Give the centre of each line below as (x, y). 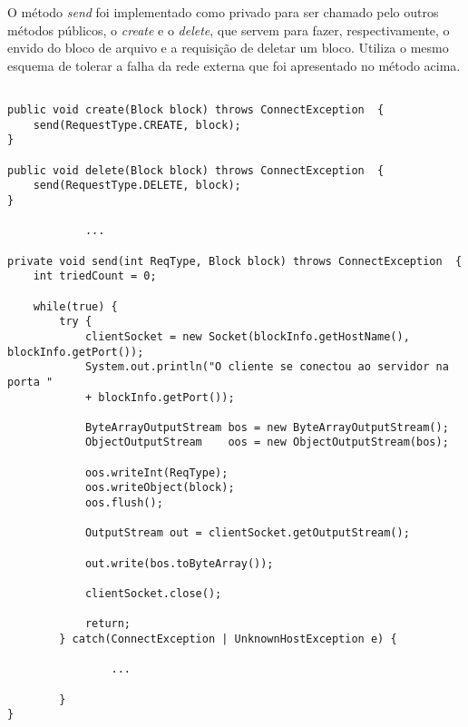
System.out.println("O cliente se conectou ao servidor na (267, 367)
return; (108, 624)
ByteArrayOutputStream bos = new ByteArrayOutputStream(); (267, 427)
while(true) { (75, 306)
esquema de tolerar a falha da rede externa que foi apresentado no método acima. (234, 65)
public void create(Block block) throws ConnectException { (196, 110)
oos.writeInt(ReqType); (156, 472)
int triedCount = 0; (95, 276)
